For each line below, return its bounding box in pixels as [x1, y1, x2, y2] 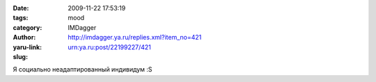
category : [13, 23, 42, 31]
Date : [13, 4, 29, 12]
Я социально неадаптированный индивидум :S [13, 65, 152, 74]
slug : [13, 52, 28, 60]
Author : [13, 33, 36, 42]
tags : [13, 14, 29, 22]
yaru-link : [13, 42, 42, 51]
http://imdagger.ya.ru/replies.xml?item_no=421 [68, 33, 202, 42]
